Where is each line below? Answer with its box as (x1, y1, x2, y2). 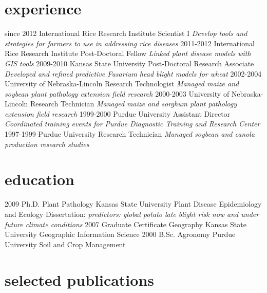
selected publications (5, 269, 155, 290)
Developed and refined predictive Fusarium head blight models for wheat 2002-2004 (5, 68, 262, 79)
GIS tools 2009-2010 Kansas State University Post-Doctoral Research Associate (5, 58, 254, 68)
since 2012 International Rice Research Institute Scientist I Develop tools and (5, 28, 247, 39)
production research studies (5, 138, 89, 149)
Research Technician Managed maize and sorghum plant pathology (30, 98, 237, 109)
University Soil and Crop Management (5, 239, 126, 249)
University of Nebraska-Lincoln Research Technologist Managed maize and (5, 78, 239, 89)
